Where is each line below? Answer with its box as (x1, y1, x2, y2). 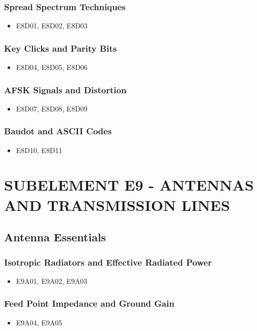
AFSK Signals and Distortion (4, 83, 127, 96)
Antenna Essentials (4, 229, 106, 245)
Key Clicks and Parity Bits (4, 42, 117, 54)
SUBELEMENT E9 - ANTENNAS (4, 174, 254, 195)
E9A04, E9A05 (16, 317, 62, 327)
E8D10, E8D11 (16, 144, 62, 155)
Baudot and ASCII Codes (4, 125, 112, 137)
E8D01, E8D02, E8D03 (16, 20, 88, 31)
